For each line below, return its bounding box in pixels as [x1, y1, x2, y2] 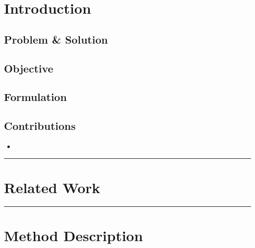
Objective [4, 60, 53, 75]
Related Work [4, 177, 101, 197]
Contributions [4, 118, 76, 133]
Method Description [4, 225, 143, 245]
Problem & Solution [4, 31, 108, 47]
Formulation [4, 89, 67, 104]
